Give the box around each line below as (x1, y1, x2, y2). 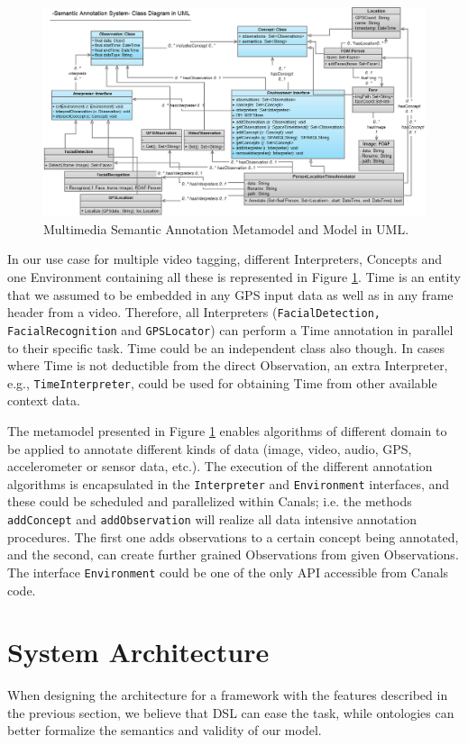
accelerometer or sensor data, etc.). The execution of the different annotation (7, 457, 433, 476)
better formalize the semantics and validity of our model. (7, 721, 322, 740)
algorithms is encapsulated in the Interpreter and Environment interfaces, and (7, 474, 450, 493)
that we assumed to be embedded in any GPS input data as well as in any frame (7, 285, 454, 304)
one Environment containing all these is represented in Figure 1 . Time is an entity (7, 268, 461, 286)
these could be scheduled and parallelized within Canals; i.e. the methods (7, 492, 412, 511)
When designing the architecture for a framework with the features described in (7, 686, 448, 704)
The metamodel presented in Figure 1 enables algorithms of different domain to (7, 422, 447, 440)
